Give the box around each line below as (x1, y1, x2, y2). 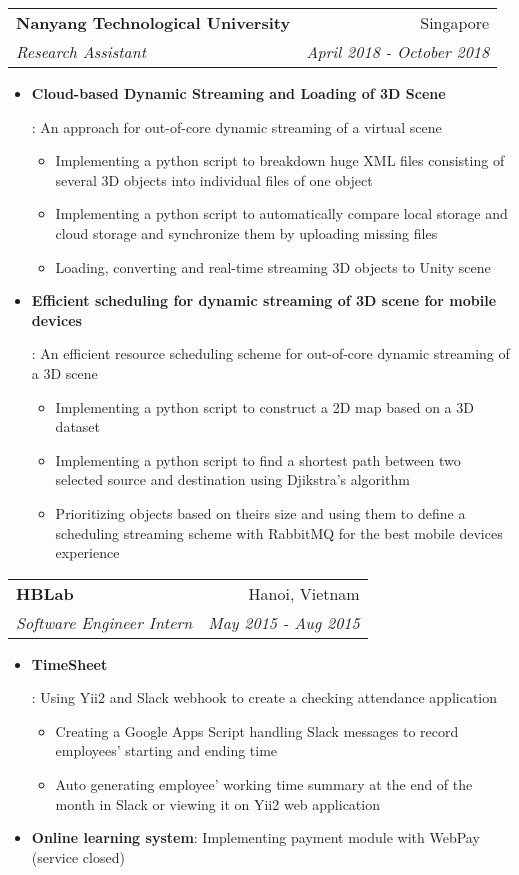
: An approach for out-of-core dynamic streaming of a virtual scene (31, 116, 442, 137)
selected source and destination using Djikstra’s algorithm (55, 469, 410, 490)
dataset (55, 416, 101, 437)
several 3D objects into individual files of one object (55, 169, 373, 190)
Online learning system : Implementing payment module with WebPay (31, 827, 480, 848)
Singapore (420, 11, 490, 34)
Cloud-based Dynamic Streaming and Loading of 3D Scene (31, 83, 446, 103)
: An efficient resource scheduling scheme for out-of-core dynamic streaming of (31, 343, 510, 364)
